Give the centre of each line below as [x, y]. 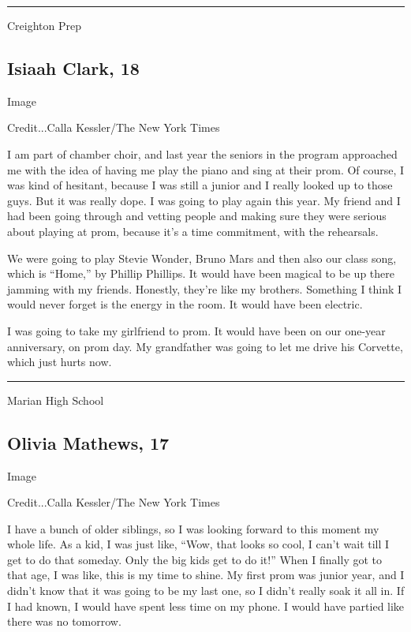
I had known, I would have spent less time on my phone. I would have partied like [206, 606]
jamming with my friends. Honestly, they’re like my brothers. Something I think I [205, 288]
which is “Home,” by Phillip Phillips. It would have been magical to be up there [201, 273]
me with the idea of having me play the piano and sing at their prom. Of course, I [206, 169]
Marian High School [56, 400]
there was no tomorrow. [64, 621]
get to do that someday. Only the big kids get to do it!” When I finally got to [194, 559]
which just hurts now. [60, 362]
